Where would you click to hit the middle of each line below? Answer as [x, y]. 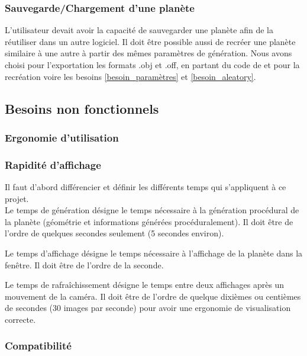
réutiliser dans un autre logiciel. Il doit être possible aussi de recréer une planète [150, 41]
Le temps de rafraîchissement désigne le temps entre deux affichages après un [145, 285]
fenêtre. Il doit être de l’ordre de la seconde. [84, 264]
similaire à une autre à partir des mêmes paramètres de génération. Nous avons [148, 53]
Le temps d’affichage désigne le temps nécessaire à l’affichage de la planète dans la [154, 253]
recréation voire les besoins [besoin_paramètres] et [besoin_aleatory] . [130, 76]
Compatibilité [38, 346]
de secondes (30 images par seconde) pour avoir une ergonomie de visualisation [148, 308]
